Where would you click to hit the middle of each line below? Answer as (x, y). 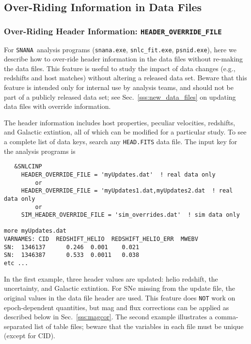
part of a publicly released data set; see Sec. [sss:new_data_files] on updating (120, 97)
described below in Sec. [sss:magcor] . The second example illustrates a (108, 317)
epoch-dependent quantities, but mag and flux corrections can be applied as (117, 307)
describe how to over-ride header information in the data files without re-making (124, 59)
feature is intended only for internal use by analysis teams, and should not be (119, 87)
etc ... (16, 263)
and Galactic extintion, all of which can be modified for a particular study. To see (125, 132)
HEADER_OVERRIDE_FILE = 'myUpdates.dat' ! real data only (118, 174)
